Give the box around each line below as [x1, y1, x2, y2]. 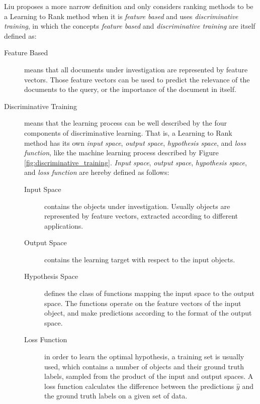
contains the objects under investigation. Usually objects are [44, 200, 230, 211]
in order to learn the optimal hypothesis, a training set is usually [44, 351, 244, 362]
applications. [44, 220, 83, 231]
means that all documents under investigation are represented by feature [24, 64, 248, 74]
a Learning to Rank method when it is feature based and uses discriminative [4, 11, 238, 21]
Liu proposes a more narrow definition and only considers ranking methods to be [4, 1, 253, 11]
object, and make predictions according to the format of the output [44, 308, 252, 318]
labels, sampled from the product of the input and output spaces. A [44, 371, 253, 381]
